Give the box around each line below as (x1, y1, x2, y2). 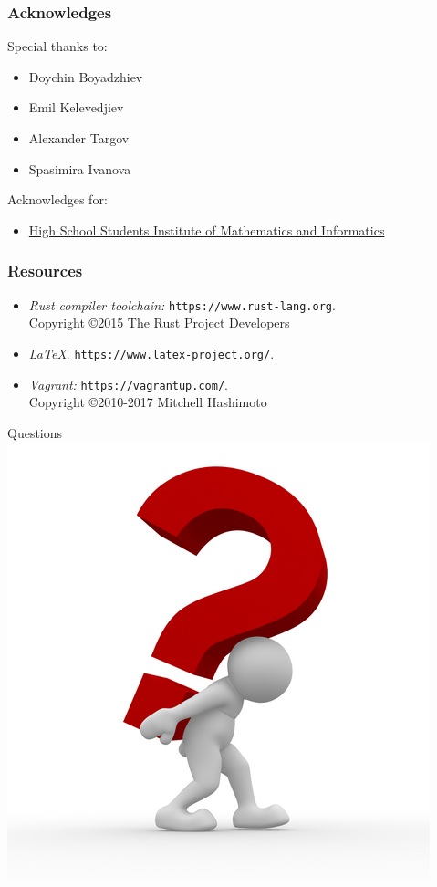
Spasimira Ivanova (28, 159, 131, 178)
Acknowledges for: (7, 190, 108, 209)
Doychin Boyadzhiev (28, 67, 143, 86)
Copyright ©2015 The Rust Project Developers (28, 313, 290, 332)
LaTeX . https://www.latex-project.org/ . (28, 343, 275, 362)
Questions (7, 423, 63, 442)
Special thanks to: (7, 37, 108, 56)
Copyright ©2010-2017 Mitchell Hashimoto (28, 392, 267, 412)
